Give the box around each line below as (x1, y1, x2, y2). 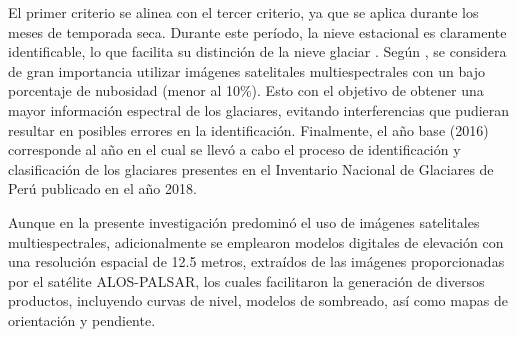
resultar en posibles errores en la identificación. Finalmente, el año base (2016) (8, 119, 489, 140)
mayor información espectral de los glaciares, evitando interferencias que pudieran (8, 99, 510, 120)
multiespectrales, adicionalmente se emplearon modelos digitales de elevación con (8, 231, 504, 252)
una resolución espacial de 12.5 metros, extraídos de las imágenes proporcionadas (8, 251, 505, 272)
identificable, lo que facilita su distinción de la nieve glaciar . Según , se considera (8, 41, 507, 62)
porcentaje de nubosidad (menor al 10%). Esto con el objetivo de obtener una (8, 80, 484, 101)
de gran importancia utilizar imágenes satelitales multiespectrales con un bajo (8, 60, 485, 81)
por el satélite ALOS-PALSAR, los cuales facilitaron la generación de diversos (8, 270, 485, 291)
